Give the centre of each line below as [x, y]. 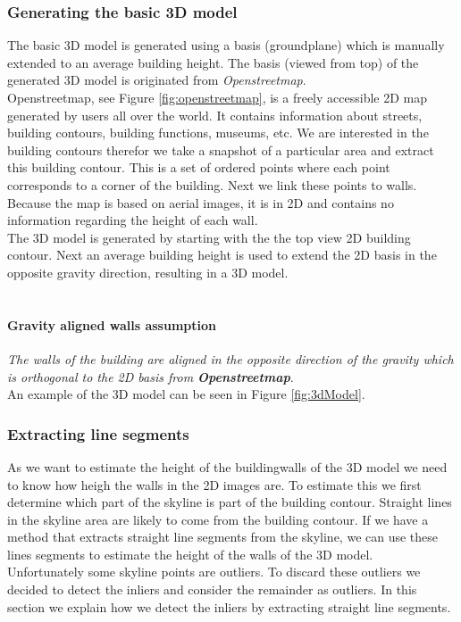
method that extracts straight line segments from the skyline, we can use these [223, 537]
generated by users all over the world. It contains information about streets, [215, 115]
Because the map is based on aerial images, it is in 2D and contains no [201, 202]
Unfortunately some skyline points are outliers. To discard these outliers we [214, 572]
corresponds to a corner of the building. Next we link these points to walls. [212, 184]
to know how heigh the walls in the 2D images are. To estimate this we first [214, 484]
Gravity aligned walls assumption [112, 324]
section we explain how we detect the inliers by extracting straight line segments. [229, 606]
